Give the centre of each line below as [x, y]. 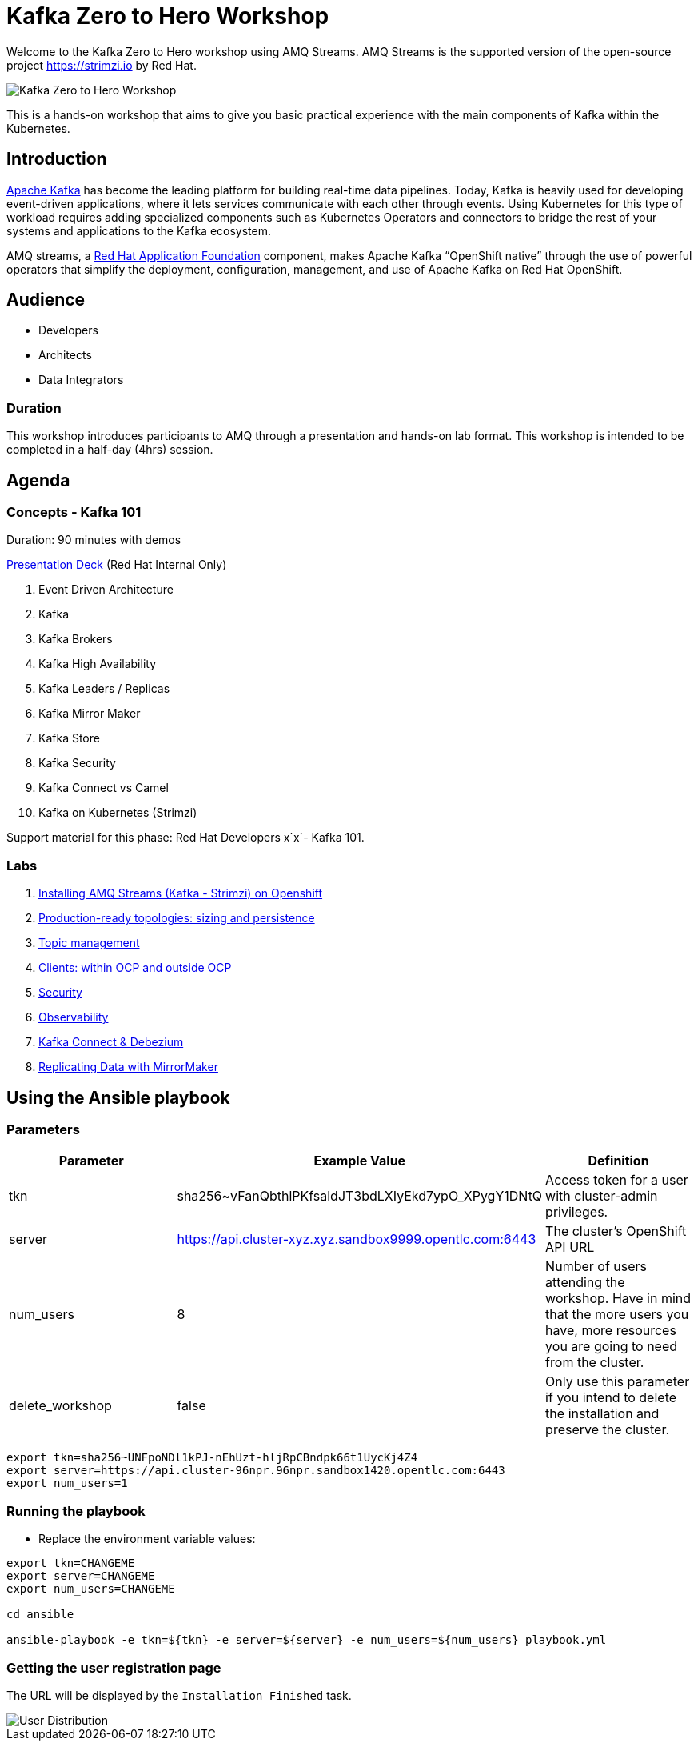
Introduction [57, 159]
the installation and [602, 1414]
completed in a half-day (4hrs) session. [110, 450]
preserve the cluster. [608, 1430]
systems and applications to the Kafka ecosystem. [139, 230]
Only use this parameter [618, 1382]
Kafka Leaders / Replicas [104, 689]
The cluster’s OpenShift [616, 1231]
